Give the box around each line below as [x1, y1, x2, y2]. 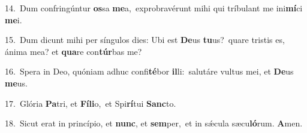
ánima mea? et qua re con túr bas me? [5, 45, 142, 57]
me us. [5, 76, 28, 89]
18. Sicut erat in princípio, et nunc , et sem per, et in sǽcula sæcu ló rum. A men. [5, 117, 303, 129]
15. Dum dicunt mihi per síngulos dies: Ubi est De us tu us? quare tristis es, [5, 33, 285, 46]
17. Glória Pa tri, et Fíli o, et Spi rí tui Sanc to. [5, 97, 176, 109]
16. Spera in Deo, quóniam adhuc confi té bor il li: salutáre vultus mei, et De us [5, 65, 294, 78]
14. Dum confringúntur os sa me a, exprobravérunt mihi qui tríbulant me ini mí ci [5, 2, 303, 14]
